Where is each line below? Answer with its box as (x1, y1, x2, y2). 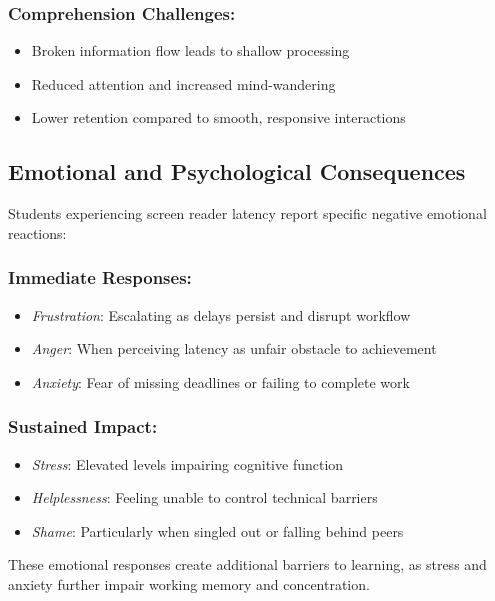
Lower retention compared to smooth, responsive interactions (31, 107, 406, 128)
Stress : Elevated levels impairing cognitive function (31, 453, 344, 474)
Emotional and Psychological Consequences (8, 156, 466, 187)
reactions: (8, 222, 67, 243)
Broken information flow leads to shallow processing (31, 40, 350, 61)
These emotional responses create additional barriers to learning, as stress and (8, 554, 487, 575)
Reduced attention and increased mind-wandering (31, 73, 336, 94)
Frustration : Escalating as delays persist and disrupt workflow (31, 304, 411, 325)
